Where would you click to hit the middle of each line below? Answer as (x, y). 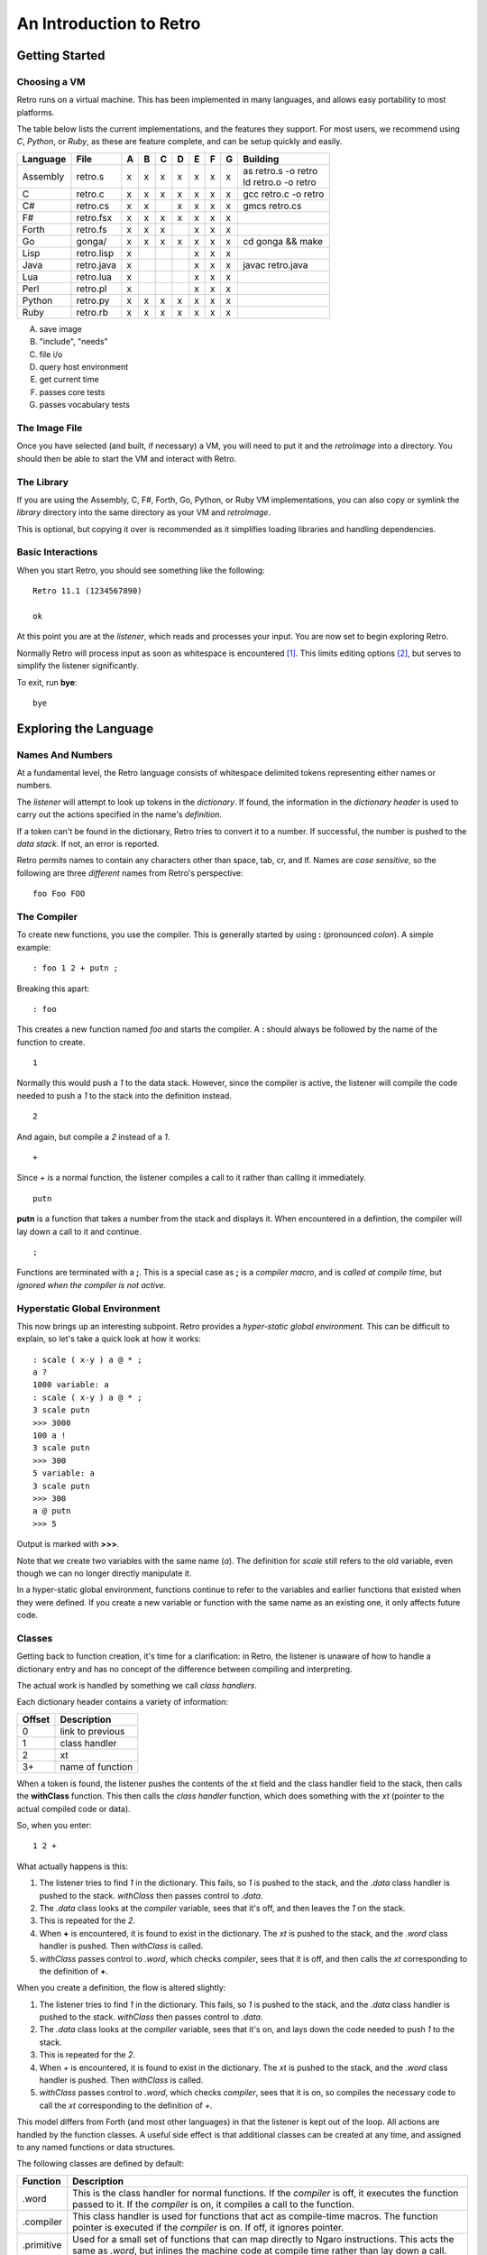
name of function (96, 1766)
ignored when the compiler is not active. (92, 1284)
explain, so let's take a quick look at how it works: (109, 1339)
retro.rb (92, 312)
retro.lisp (95, 253)
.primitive (42, 2244)
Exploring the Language (85, 728)
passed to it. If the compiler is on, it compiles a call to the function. (214, 2204)
